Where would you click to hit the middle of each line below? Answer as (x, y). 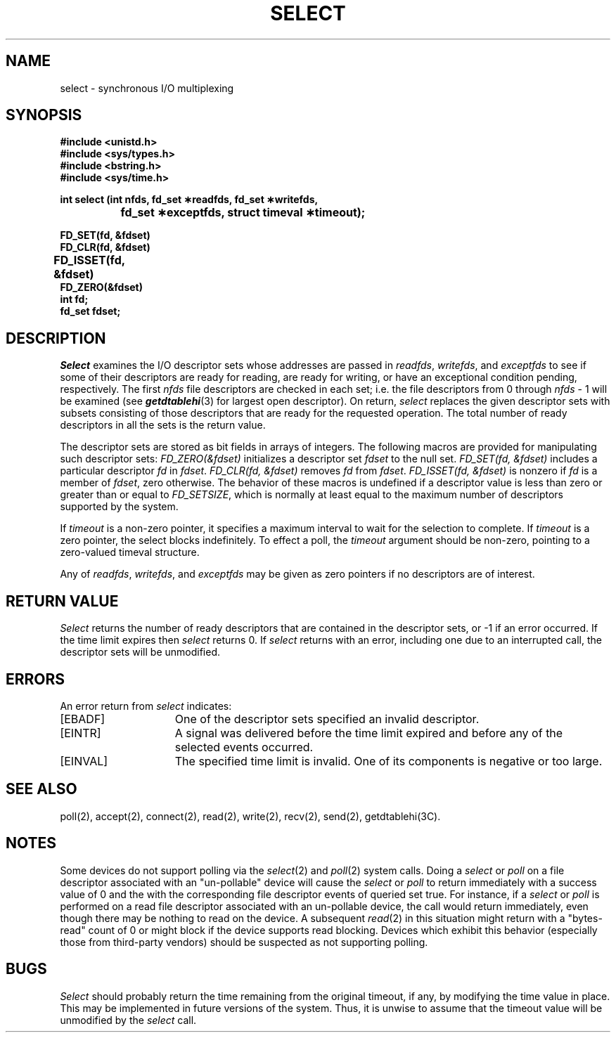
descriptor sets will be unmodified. (140, 652)
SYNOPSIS (44, 115)
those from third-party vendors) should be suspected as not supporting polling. (244, 942)
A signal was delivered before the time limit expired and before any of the (369, 733)
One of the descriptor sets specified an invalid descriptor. (327, 719)
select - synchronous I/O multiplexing (147, 88)
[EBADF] (83, 719)
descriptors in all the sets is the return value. (163, 425)
